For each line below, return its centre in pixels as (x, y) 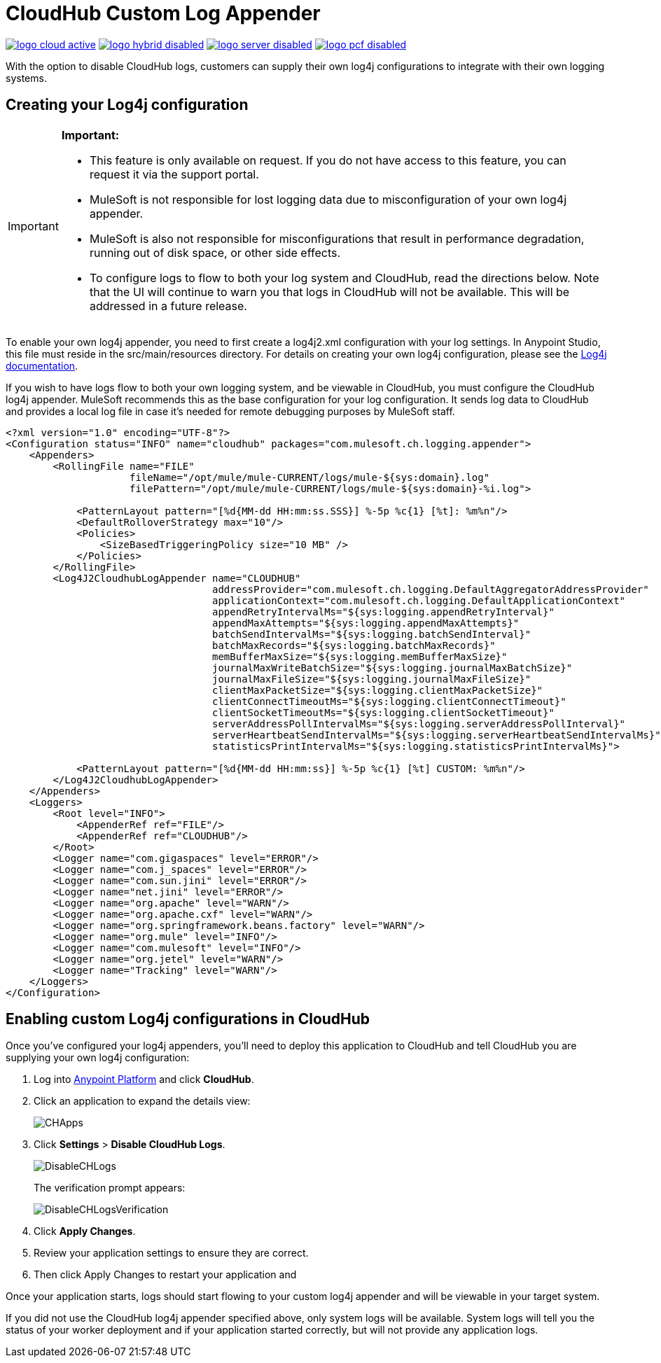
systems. (26, 78)
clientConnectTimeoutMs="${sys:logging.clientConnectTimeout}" (389, 701)
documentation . (42, 365)
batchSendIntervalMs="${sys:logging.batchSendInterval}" (372, 634)
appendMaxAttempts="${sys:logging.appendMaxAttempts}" (366, 623)
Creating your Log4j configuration (127, 105)
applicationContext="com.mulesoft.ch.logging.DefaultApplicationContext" (419, 600)
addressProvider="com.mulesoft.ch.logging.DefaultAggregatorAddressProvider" (431, 589)
